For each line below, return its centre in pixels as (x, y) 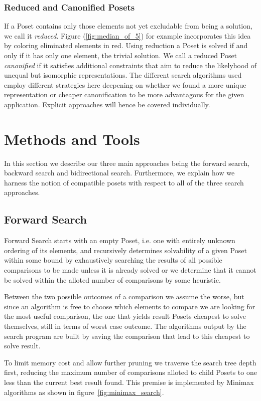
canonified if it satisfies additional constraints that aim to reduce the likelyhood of (130, 65)
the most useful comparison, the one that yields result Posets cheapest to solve (125, 316)
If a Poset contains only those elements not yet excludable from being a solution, (128, 26)
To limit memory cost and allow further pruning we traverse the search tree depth (130, 362)
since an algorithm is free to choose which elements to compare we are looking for (130, 306)
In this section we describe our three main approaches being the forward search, (127, 163)
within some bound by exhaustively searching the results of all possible (113, 260)
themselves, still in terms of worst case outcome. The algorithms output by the (125, 326)
